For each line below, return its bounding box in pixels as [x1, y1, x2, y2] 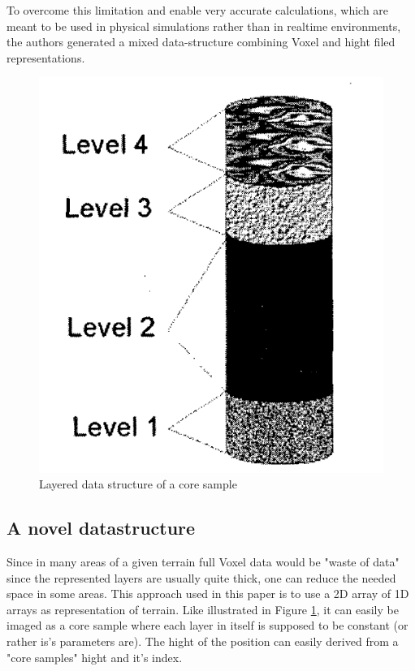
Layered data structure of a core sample [39, 475, 237, 492]
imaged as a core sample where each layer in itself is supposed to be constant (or [6, 617, 409, 634]
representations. [6, 49, 85, 66]
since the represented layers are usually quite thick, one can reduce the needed [6, 569, 396, 586]
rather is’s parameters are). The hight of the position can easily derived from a [6, 633, 399, 650]
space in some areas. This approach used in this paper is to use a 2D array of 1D [6, 585, 409, 602]
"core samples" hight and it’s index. [6, 648, 183, 665]
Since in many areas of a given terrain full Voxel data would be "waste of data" [6, 553, 400, 570]
